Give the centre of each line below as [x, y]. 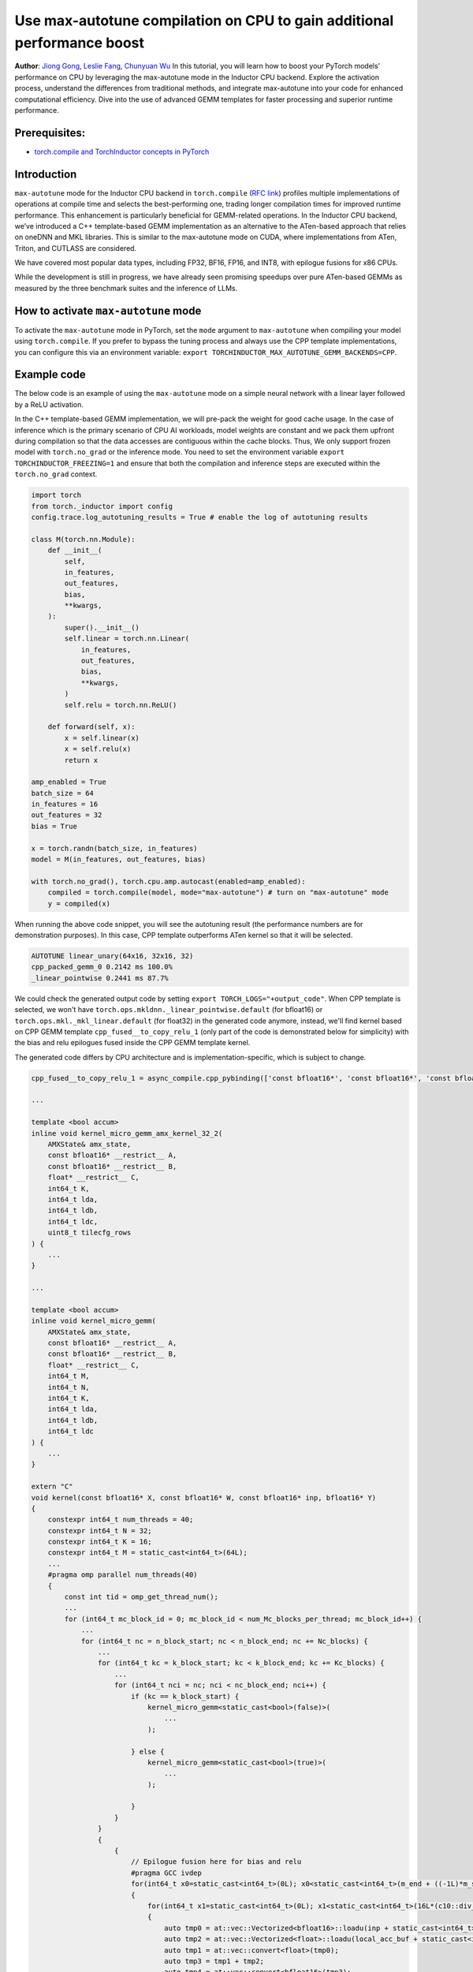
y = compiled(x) [79, 904]
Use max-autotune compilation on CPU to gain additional [204, 21]
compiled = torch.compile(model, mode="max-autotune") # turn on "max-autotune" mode [218, 893]
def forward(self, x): [91, 727]
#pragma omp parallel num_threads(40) [123, 1575]
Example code [50, 375]
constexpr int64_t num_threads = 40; [121, 1520]
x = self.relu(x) [98, 749]
